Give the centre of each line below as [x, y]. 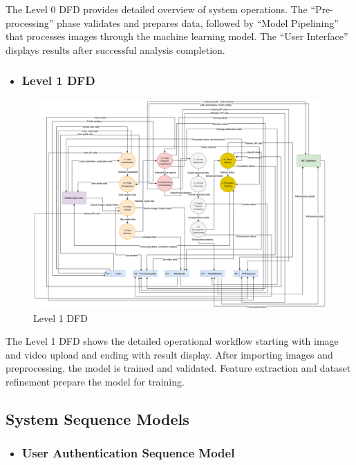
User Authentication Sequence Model [128, 453]
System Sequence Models [97, 418]
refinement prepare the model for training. [95, 381]
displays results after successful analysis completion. [115, 49]
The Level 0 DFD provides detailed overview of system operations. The [157, 9]
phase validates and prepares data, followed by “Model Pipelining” [198, 22]
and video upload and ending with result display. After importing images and [169, 354]
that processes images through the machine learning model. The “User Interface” [177, 36]
